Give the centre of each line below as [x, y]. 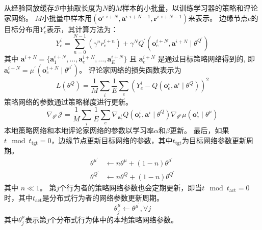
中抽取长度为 [81, 8]
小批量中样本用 [67, 18]
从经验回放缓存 [29, 8]
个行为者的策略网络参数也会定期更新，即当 [131, 187]
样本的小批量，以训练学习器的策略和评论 [190, 8]
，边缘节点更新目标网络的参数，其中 [112, 140]
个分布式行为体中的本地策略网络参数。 [114, 219]
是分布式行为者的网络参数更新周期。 [103, 197]
